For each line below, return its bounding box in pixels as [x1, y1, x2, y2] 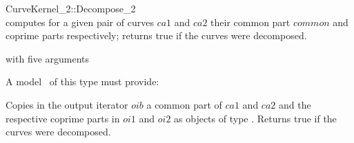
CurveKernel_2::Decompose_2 [6, 1, 136, 15]
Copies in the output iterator [6, 97, 128, 111]
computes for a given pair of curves [6, 14, 154, 29]
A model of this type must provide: [6, 74, 159, 89]
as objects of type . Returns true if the [174, 111, 337, 125]
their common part [210, 14, 291, 29]
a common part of [146, 97, 222, 111]
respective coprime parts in [6, 111, 120, 125]
